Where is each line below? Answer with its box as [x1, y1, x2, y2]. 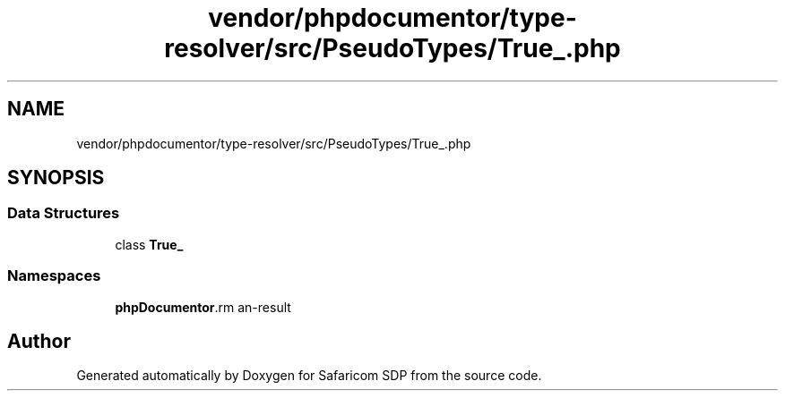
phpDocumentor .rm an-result [115, 299, 291, 315]
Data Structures [7, 204, 120, 223]
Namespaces [7, 267, 101, 285]
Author [7, 329, 71, 352]
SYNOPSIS [7, 166, 105, 190]
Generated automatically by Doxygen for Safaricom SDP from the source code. [76, 368, 542, 384]
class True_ [115, 236, 184, 252]
